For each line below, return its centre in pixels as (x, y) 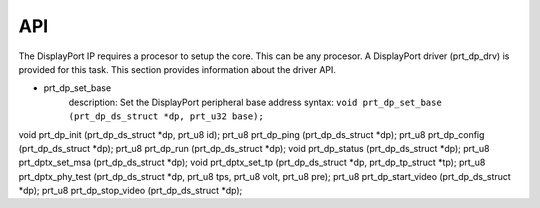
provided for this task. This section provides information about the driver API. (177, 69)
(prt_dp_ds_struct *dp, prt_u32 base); (166, 116)
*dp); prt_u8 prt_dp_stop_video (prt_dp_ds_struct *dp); (130, 191)
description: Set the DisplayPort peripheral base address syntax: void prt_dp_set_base (255, 102)
